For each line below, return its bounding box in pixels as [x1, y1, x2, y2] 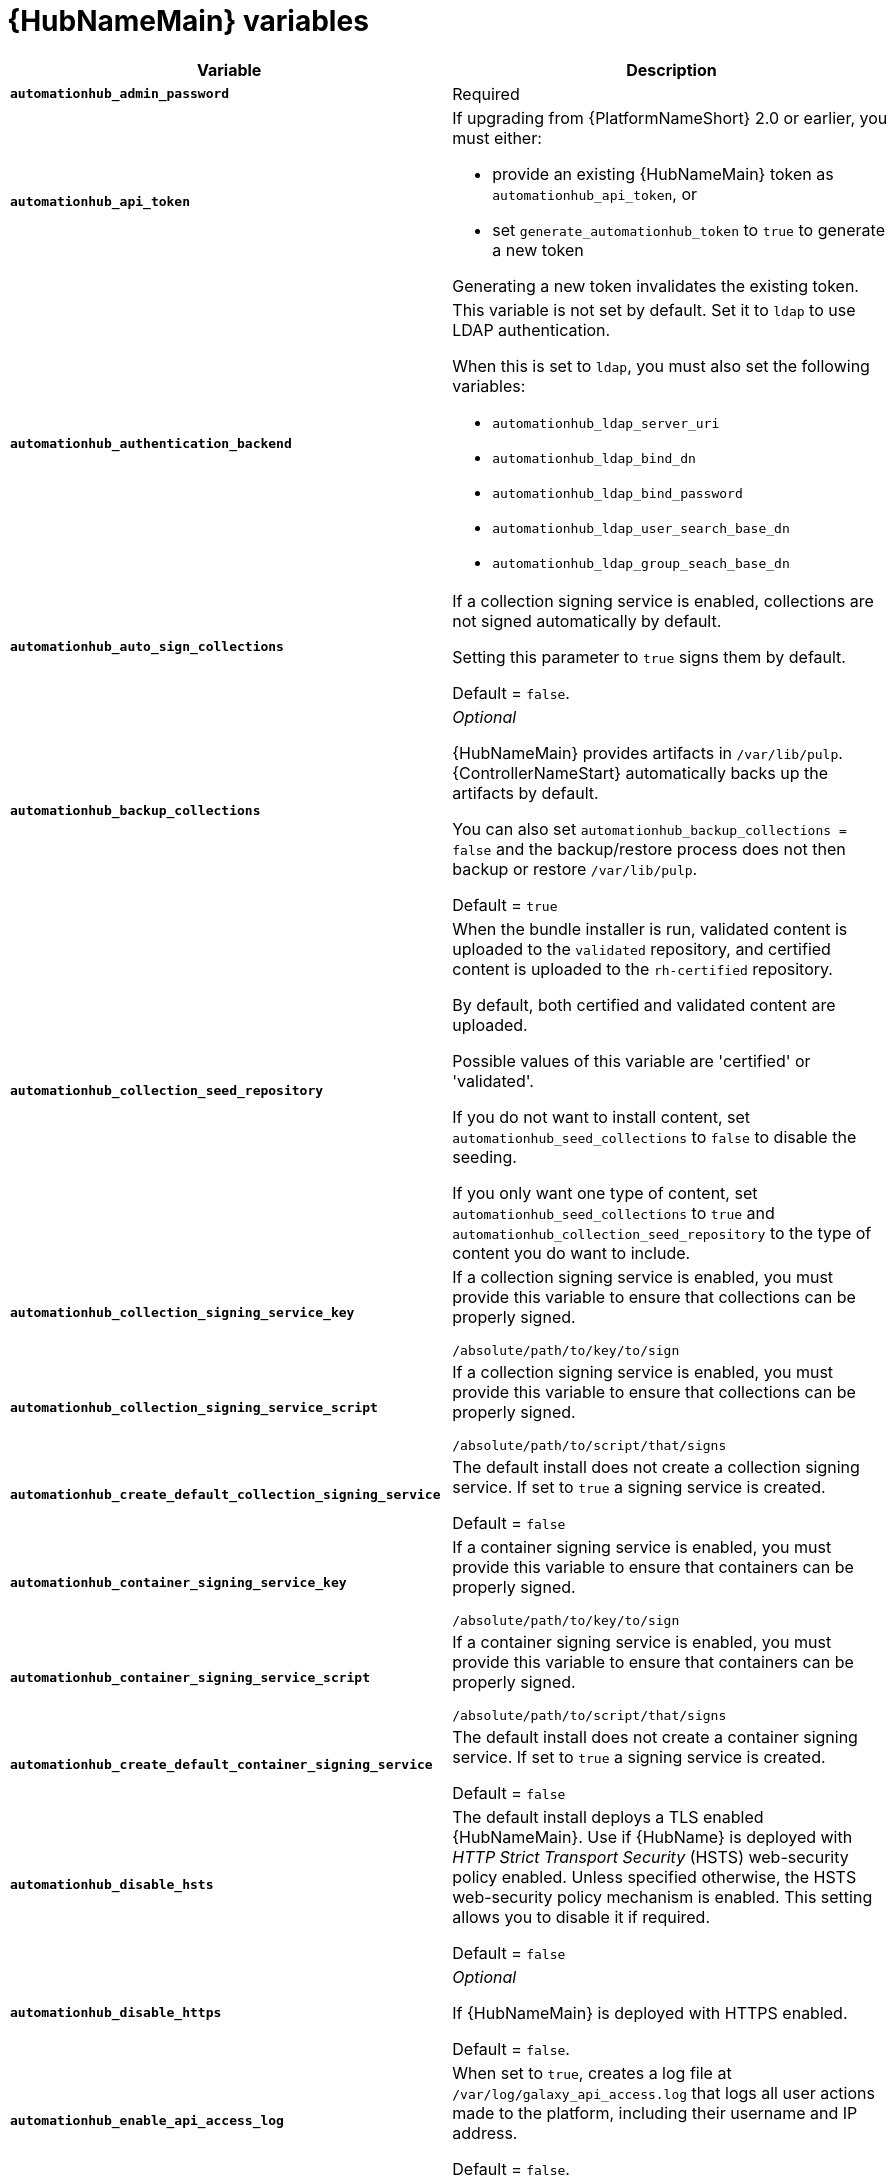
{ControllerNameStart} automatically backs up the [452, 762, 828, 783]
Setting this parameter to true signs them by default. [452, 646, 846, 667]
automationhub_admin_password [10, 86, 230, 102]
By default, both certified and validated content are [452, 994, 836, 1015]
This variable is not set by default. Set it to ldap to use [452, 299, 856, 320]
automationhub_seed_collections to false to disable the [452, 1126, 857, 1147]
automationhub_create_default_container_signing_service [10, 1757, 433, 1773]
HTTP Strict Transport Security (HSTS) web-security [452, 1846, 849, 1867]
